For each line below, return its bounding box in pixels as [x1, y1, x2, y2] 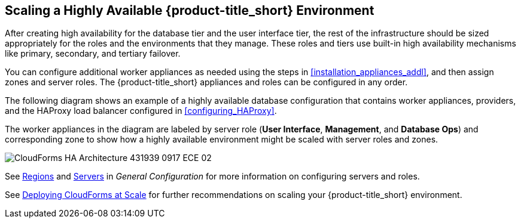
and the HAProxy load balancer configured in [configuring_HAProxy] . [5, 106, 277, 116]
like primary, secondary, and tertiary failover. [5, 48, 181, 59]
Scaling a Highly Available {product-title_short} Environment [5, 3, 374, 18]
